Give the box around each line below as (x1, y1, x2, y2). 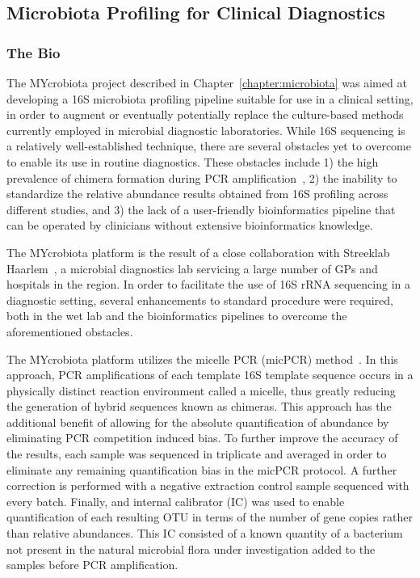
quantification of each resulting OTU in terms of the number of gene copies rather (6, 508, 413, 525)
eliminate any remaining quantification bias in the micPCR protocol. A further (6, 461, 397, 478)
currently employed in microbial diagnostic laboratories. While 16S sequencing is (6, 121, 405, 138)
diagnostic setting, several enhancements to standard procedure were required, (6, 291, 393, 308)
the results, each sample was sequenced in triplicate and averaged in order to (6, 445, 387, 462)
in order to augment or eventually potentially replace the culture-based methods (6, 106, 404, 123)
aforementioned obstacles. (6, 323, 133, 340)
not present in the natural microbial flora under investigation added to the (6, 540, 376, 557)
